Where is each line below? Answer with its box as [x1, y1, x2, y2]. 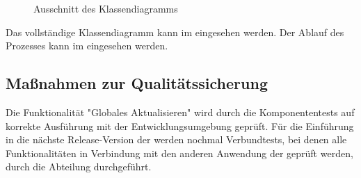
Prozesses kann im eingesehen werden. [6, 38, 168, 53]
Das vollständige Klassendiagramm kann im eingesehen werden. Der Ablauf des [6, 24, 344, 39]
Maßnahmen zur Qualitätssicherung [6, 72, 268, 94]
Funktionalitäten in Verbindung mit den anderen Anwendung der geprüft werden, [6, 145, 353, 160]
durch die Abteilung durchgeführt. [6, 159, 152, 174]
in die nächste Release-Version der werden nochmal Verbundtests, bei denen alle [6, 132, 347, 147]
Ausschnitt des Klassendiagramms [33, 1, 178, 15]
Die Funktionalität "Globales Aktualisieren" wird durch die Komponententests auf [6, 104, 355, 119]
